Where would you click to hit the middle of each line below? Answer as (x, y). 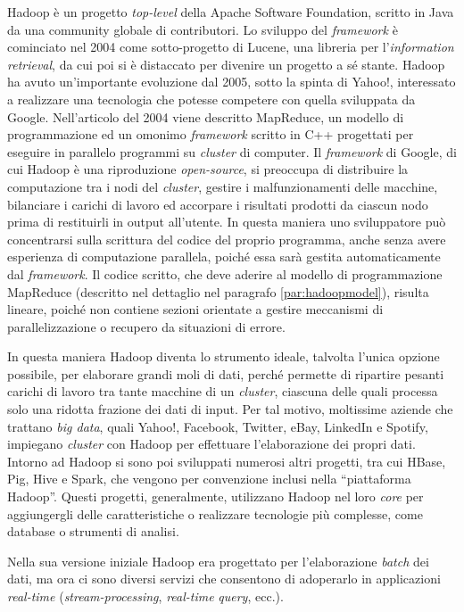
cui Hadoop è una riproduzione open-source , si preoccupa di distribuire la (208, 169)
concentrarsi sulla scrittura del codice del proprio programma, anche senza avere (227, 239)
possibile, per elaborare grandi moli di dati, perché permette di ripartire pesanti (226, 373)
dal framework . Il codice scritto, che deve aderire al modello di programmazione (225, 273)
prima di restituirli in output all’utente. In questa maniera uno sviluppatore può (227, 222)
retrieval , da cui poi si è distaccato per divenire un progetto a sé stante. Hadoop (226, 64)
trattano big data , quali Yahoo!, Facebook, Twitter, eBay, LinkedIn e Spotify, (218, 426)
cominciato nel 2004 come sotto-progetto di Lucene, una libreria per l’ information (231, 47)
